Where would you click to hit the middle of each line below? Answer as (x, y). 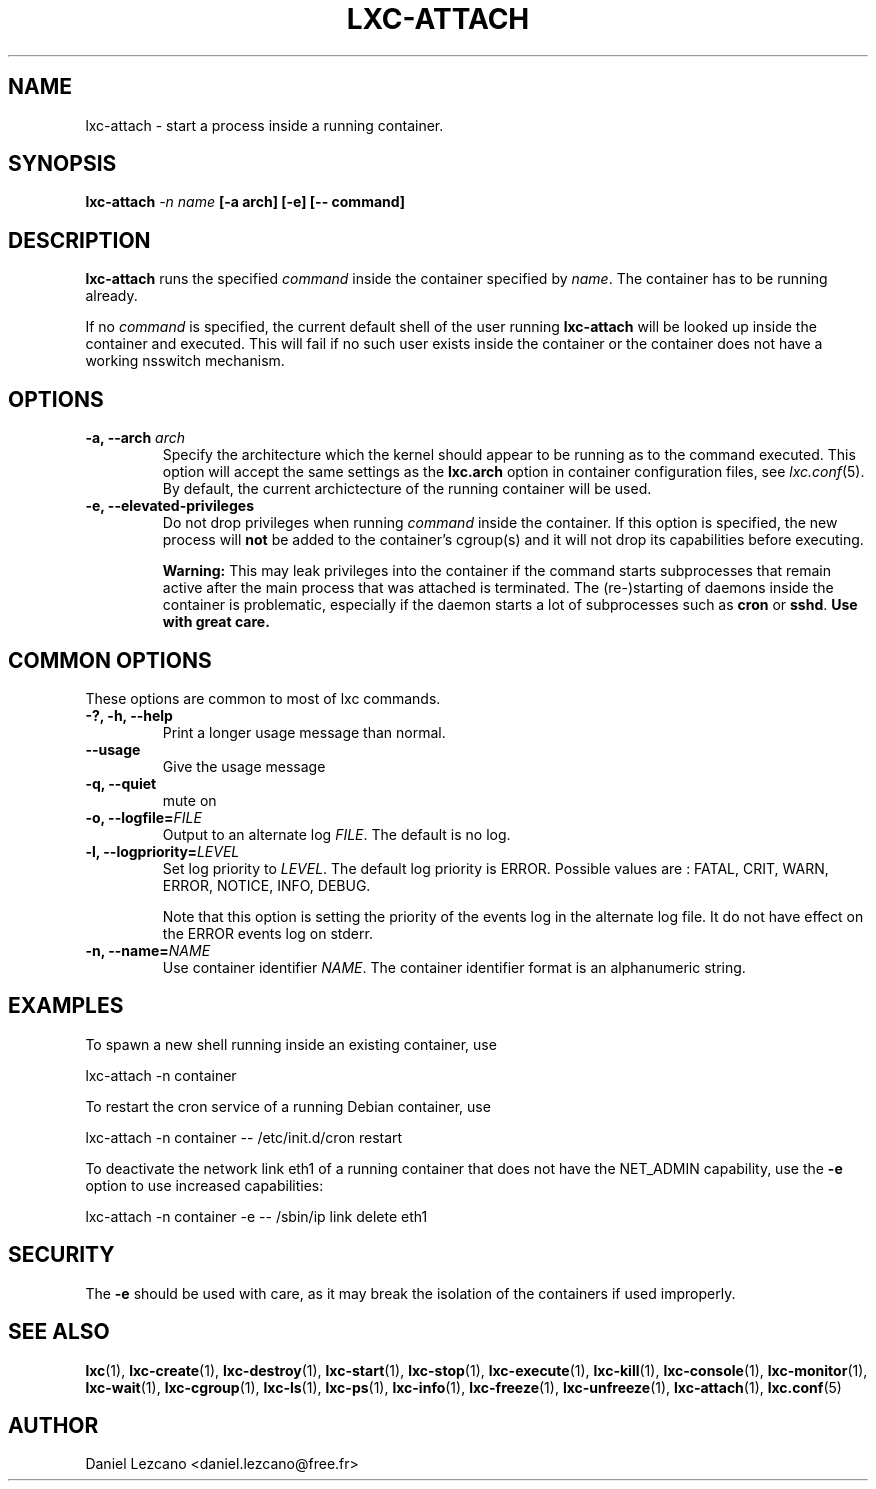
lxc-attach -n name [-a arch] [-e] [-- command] (245, 202)
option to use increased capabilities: (204, 1185)
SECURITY (61, 1255)
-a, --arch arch (135, 438)
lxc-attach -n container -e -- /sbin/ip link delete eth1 (256, 1216)
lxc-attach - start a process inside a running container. (264, 125)
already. (111, 296)
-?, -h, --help (129, 715)
